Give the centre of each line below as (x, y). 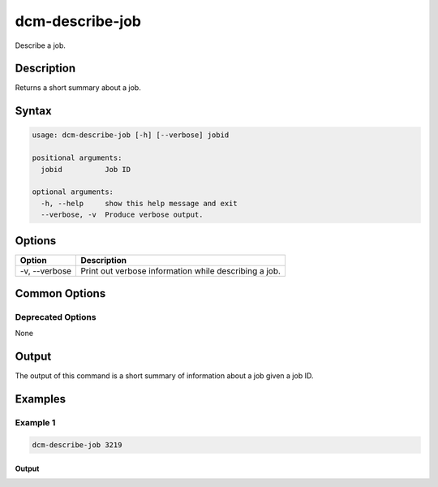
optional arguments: (73, 192)
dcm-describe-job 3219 (77, 445)
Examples (41, 399)
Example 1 (35, 423)
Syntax (33, 111)
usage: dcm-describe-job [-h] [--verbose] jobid (131, 135)
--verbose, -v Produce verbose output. (122, 215)
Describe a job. (41, 45)
